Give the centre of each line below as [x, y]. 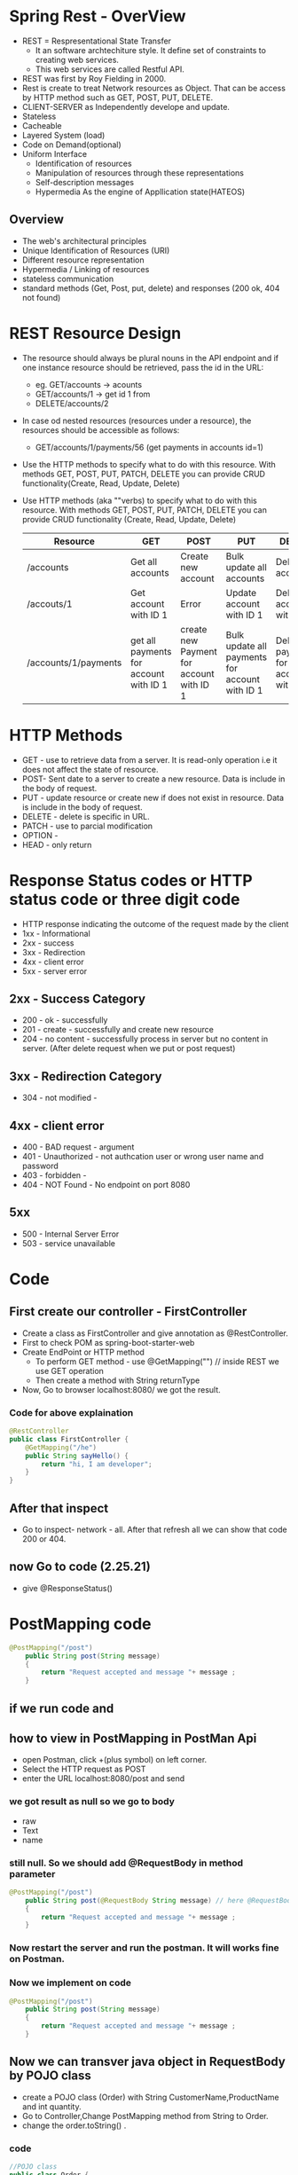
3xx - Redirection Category [86, 1076]
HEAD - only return [57, 844]
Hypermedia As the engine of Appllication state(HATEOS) [140, 192]
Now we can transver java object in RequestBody [147, 2062]
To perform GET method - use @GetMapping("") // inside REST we [157, 1361]
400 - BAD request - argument [78, 1147]
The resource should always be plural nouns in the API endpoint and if [150, 357]
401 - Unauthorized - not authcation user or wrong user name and [143, 1156]
